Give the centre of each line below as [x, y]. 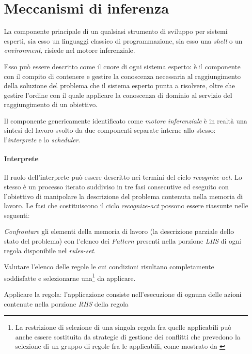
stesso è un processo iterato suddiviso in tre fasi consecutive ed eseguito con [116, 187]
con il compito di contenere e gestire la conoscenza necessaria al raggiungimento [122, 76]
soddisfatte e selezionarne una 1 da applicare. [70, 277]
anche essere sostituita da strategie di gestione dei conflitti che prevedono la [128, 336]
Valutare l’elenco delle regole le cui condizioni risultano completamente [109, 267]
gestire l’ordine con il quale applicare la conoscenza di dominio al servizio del [118, 95]
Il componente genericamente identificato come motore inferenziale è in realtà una [126, 120]
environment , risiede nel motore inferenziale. [70, 50]
